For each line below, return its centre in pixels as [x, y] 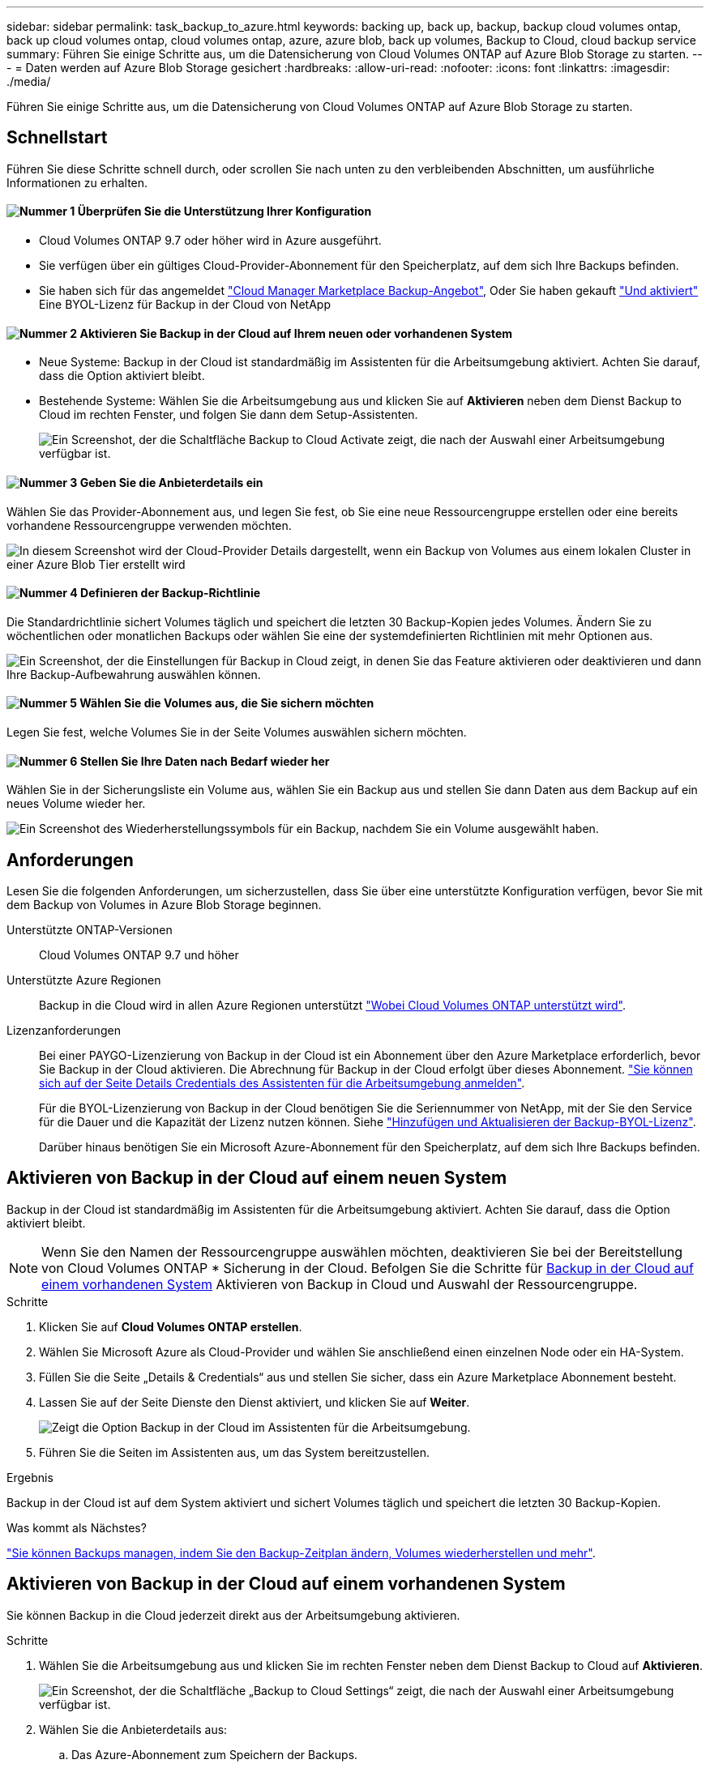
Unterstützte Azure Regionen [84, 980]
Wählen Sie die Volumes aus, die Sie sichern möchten [227, 703]
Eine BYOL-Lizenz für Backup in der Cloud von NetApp [185, 305]
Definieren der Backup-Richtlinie [171, 593]
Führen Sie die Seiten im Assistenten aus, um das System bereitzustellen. [235, 1452]
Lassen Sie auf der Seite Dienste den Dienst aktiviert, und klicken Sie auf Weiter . [254, 1402]
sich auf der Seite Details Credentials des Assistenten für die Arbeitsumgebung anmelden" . [282, 1083]
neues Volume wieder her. [76, 804]
